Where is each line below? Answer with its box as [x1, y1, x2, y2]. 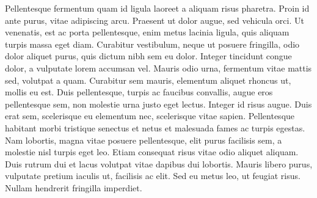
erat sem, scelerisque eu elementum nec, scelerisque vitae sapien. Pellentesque [5, 109, 295, 122]
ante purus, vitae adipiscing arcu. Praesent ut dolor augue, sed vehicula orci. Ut [5, 13, 304, 26]
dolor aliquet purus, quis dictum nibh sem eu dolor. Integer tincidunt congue [5, 50, 292, 62]
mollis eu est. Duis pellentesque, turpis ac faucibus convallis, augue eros [5, 86, 273, 98]
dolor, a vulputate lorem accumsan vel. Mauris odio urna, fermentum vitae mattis [5, 61, 312, 74]
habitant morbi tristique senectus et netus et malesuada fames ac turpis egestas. [5, 121, 305, 134]
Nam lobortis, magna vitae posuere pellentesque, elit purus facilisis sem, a [5, 133, 282, 146]
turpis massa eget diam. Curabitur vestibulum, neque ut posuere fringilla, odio [5, 37, 300, 50]
